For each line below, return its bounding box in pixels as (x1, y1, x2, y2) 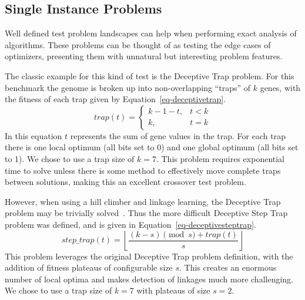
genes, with (260, 81, 301, 93)
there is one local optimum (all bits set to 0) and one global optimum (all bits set (5, 141, 299, 153)
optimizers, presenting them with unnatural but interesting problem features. (5, 50, 283, 62)
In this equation (5, 129, 62, 141)
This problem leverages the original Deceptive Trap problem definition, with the (5, 250, 293, 262)
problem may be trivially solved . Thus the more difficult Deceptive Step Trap (5, 207, 288, 219)
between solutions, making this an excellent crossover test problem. (5, 176, 246, 188)
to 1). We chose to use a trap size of (5, 152, 135, 164)
